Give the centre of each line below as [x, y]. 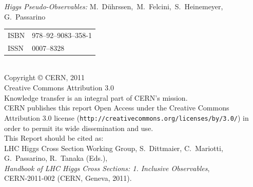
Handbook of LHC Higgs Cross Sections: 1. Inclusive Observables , [107, 168]
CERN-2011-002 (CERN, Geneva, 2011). [68, 178]
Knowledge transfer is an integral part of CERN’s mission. [96, 97]
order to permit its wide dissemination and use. [79, 128]
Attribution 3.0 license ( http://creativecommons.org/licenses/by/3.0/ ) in [126, 117]
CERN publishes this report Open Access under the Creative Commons [117, 108]
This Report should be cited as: [54, 138]
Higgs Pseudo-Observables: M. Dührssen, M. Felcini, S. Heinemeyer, [114, 6]
